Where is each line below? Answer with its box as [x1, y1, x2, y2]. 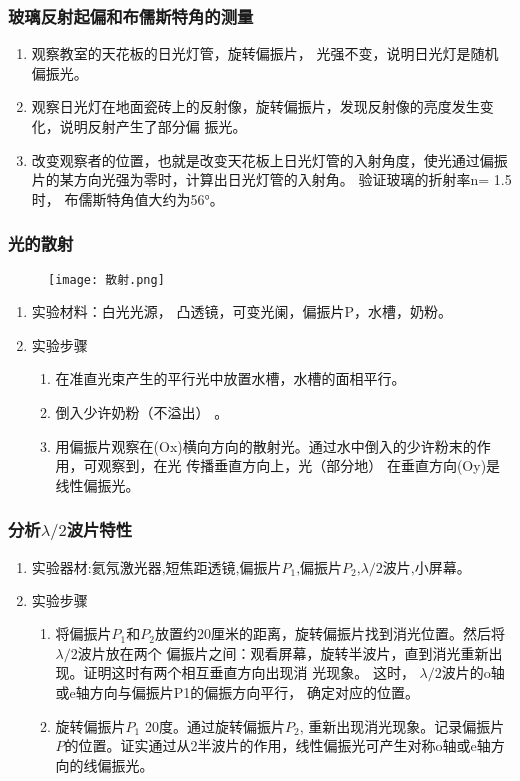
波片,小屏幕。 [382, 561, 471, 576]
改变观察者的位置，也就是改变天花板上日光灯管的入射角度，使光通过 [31, 149, 480, 170]
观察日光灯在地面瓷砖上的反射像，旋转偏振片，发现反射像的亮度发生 [31, 96, 480, 117]
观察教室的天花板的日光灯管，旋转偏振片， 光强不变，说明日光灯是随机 [31, 43, 499, 64]
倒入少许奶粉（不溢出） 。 [55, 402, 229, 423]
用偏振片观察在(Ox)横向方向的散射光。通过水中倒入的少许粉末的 [55, 435, 477, 456]
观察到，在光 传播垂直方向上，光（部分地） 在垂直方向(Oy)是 [97, 455, 501, 476]
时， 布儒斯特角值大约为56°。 [31, 188, 224, 209]
